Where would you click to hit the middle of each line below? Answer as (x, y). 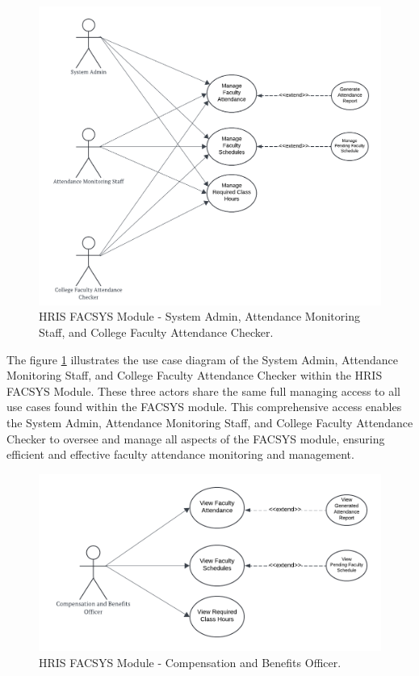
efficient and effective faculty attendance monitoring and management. (180, 454)
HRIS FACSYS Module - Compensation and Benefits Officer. (190, 662)
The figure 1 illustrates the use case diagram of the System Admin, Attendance (203, 359)
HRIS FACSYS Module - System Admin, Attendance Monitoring (199, 316)
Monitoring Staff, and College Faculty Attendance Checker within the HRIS (195, 375)
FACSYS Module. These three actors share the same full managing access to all (203, 390)
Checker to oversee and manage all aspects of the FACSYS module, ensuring (196, 438)
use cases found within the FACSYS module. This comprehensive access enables (204, 407)
